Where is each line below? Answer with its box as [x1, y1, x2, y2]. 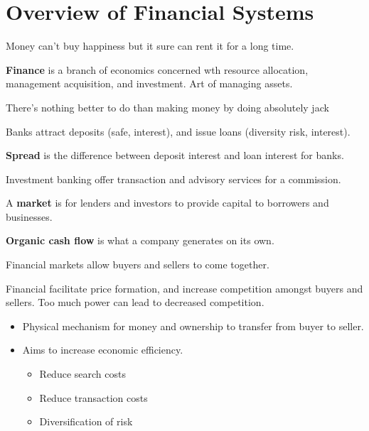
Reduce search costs [39, 366, 126, 381]
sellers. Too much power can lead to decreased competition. [6, 295, 264, 310]
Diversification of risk [39, 414, 133, 429]
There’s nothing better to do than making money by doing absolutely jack [6, 99, 329, 114]
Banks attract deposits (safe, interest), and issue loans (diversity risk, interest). [6, 124, 351, 138]
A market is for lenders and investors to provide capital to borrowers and [6, 195, 329, 210]
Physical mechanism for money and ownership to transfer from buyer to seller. [22, 318, 364, 333]
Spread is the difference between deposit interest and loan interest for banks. [6, 148, 344, 163]
